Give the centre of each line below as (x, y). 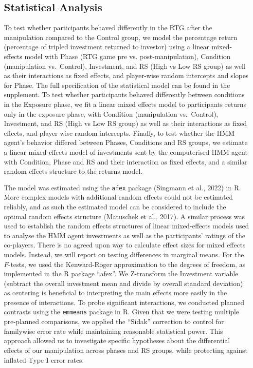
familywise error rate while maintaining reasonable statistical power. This (114, 331)
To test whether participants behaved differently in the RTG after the (108, 28)
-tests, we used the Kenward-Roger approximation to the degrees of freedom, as (127, 264)
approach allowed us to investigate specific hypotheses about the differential (117, 340)
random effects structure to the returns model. (73, 171)
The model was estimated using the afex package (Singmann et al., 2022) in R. (123, 187)
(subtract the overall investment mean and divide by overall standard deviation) (124, 283)
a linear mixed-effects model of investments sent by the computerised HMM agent (126, 152)
